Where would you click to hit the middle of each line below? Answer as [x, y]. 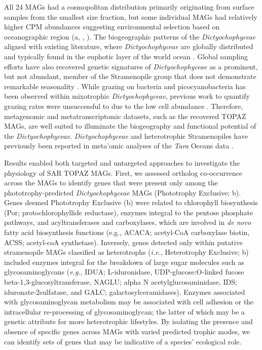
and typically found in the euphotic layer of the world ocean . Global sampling [126, 56]
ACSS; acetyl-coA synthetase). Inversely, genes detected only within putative [123, 242]
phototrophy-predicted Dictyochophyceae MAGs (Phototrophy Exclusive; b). [123, 192]
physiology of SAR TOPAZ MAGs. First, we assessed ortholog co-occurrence [123, 172]
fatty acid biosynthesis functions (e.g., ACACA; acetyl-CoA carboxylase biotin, [127, 232]
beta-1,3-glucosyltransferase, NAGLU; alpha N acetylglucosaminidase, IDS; [121, 282]
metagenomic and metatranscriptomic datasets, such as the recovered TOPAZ [125, 116]
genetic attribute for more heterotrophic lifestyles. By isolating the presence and [128, 321]
